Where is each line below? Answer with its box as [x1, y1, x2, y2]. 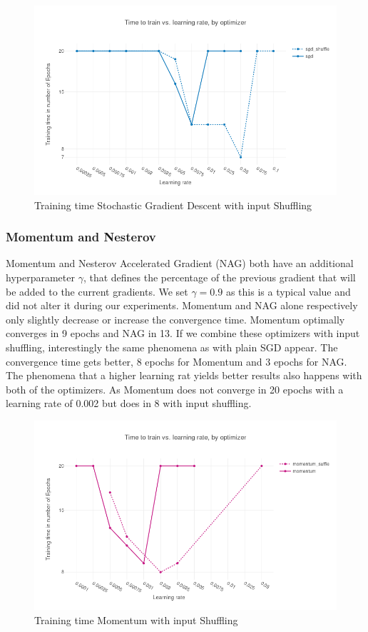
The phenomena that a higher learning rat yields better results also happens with [6, 368, 362, 383]
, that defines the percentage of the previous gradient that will [83, 270, 356, 284]
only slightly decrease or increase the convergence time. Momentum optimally [6, 311, 345, 326]
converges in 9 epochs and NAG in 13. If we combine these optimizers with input [6, 326, 360, 341]
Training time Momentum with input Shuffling [34, 612, 238, 627]
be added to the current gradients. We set [6, 284, 188, 299]
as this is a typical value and [225, 284, 351, 299]
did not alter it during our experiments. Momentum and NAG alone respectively [6, 298, 358, 313]
